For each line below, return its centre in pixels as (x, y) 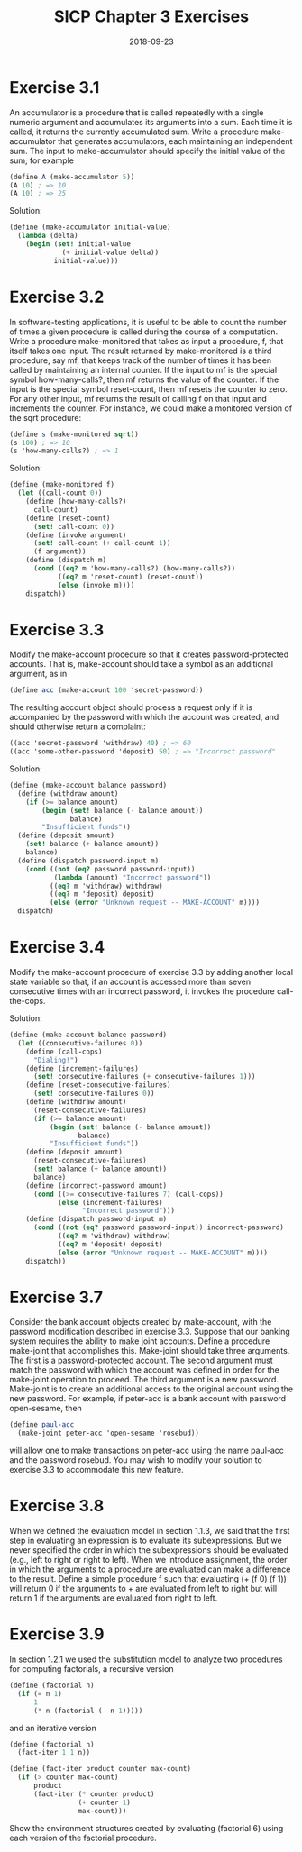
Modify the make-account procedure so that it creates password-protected (149, 654)
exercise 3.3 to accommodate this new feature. (96, 1470)
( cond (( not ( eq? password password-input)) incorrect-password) (158, 1227)
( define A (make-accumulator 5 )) (72, 177)
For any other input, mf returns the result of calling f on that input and (138, 398)
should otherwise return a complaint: (78, 726)
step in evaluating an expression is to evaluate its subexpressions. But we (146, 1541)
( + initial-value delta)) (110, 252)
